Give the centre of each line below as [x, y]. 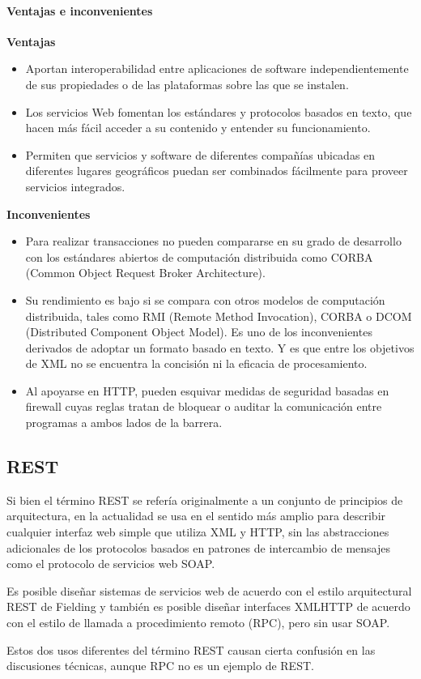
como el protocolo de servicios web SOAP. [111, 564]
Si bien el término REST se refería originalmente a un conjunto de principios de [205, 500]
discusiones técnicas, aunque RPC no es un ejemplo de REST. [160, 666]
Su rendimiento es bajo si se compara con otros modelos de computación [205, 299]
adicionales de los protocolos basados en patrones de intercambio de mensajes [198, 547]
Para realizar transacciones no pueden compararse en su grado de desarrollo [213, 241]
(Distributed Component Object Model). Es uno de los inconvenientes [199, 332]
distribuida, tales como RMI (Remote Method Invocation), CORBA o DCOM [219, 316]
